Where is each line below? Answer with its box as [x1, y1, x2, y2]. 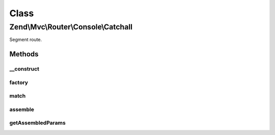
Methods [9, 50, 39, 58]
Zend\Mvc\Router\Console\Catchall [9, 22, 132, 31]
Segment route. [9, 37, 42, 43]
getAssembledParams [9, 119, 66, 126]
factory [9, 79, 28, 86]
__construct [9, 65, 40, 73]
